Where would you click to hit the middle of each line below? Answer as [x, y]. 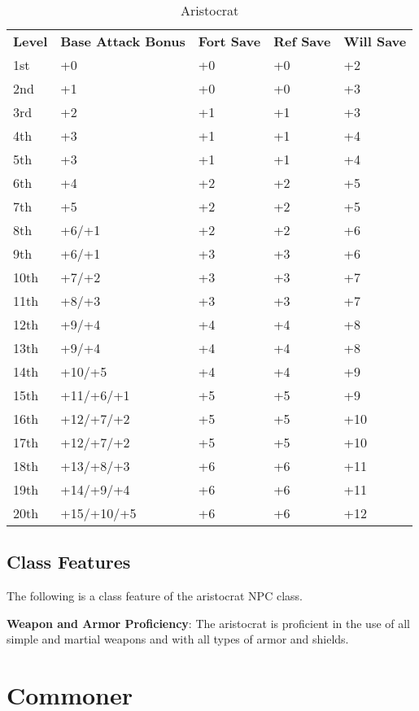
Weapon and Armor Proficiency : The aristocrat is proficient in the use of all [209, 623]
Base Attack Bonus [123, 41]
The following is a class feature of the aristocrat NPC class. [155, 596]
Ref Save [302, 41]
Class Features [69, 562]
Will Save [375, 41]
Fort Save [229, 41]
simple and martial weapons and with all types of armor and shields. [178, 639]
